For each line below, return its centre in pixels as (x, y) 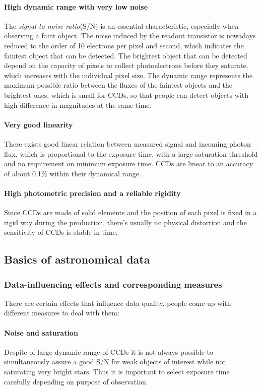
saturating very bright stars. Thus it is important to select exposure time (117, 372)
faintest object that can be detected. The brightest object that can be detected (126, 55)
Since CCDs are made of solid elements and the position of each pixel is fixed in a (130, 212)
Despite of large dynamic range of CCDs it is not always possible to (109, 351)
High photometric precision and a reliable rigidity (92, 193)
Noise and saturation (41, 332)
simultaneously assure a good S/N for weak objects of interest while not (115, 362)
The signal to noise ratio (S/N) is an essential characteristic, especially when (121, 25)
